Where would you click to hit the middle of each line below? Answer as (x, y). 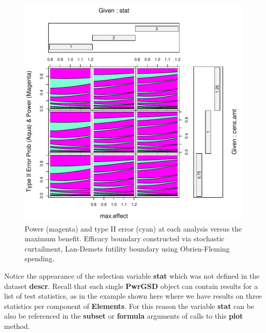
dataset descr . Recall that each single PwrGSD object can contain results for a (131, 286)
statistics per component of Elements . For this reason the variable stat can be (129, 306)
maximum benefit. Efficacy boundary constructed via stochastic (125, 238)
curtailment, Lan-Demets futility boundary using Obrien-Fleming (127, 248)
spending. (40, 258)
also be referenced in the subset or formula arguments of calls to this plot (124, 316)
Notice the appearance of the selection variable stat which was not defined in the (132, 275)
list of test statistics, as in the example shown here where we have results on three (133, 296)
